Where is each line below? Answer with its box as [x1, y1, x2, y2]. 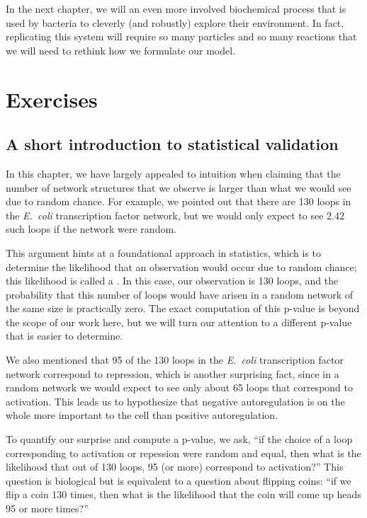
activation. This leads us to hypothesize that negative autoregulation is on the [6, 393, 345, 408]
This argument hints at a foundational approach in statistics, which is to [6, 245, 322, 260]
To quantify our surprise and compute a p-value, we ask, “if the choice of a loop [6, 432, 353, 447]
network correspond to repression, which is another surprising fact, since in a [6, 366, 339, 381]
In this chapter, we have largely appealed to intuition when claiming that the [6, 166, 341, 180]
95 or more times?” [6, 501, 89, 516]
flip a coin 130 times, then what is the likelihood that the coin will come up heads [6, 487, 361, 502]
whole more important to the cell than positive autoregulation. [6, 408, 278, 422]
